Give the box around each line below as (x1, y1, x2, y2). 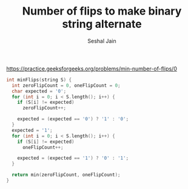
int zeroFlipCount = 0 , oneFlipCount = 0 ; (12, 82, 121, 89)
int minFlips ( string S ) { (6, 77, 72, 83)
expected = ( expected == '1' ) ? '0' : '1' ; (17, 155, 129, 162)
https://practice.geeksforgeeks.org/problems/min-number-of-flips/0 (6, 65, 177, 72)
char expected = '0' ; (12, 88, 67, 94)
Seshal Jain (87, 37, 116, 44)
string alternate (62, 17, 142, 31)
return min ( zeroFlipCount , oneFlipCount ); (12, 172, 121, 178)
